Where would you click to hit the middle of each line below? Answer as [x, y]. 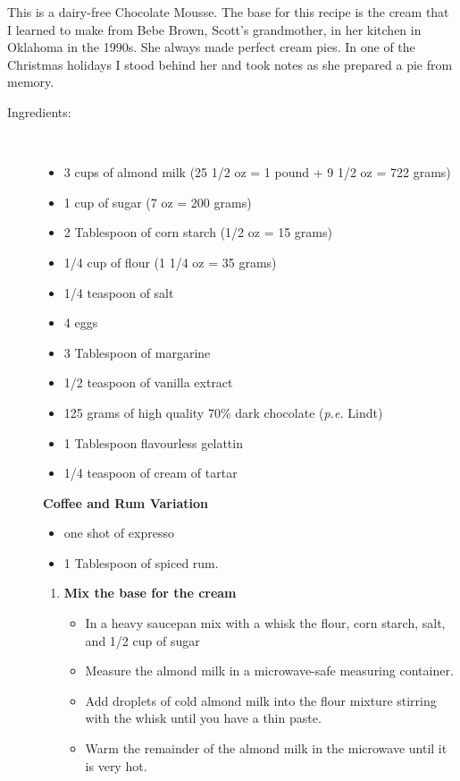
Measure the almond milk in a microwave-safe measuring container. [269, 671]
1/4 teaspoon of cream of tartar [151, 473]
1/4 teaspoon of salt [119, 292]
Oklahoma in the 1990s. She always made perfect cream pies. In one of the [211, 47]
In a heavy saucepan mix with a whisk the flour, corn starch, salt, [265, 623]
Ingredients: [39, 111]
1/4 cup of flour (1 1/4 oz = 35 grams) [170, 262]
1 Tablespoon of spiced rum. [141, 562]
